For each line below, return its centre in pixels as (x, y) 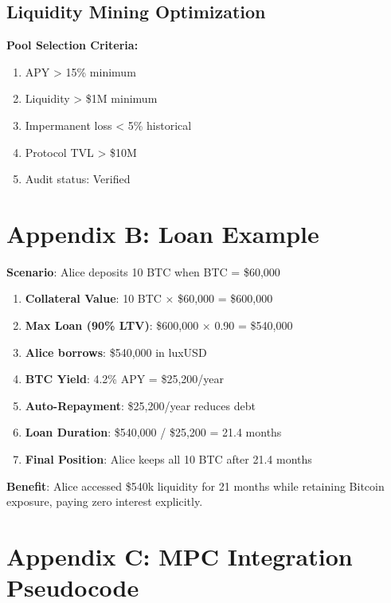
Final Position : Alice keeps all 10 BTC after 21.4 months (168, 459)
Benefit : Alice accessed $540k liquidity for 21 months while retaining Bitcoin (195, 486)
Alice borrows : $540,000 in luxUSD (116, 352)
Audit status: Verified (78, 179)
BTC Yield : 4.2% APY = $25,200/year (124, 379)
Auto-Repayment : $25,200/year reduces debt (140, 405)
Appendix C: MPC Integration (180, 556)
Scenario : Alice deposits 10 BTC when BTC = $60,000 (143, 271)
